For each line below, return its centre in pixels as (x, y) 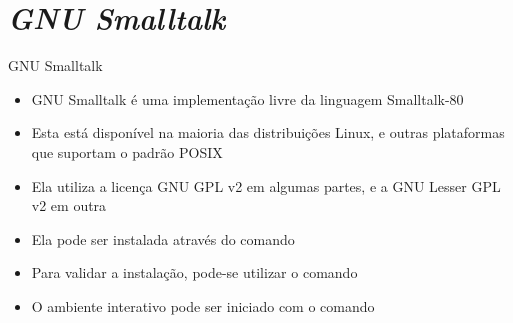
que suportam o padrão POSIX (127, 151)
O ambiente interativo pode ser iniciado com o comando (203, 305)
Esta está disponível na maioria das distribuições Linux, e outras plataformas (268, 132)
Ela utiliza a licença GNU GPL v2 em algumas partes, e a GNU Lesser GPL (266, 185)
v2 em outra (69, 205)
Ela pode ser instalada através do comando (163, 238)
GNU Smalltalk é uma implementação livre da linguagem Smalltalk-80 (247, 98)
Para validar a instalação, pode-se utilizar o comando (194, 272)
